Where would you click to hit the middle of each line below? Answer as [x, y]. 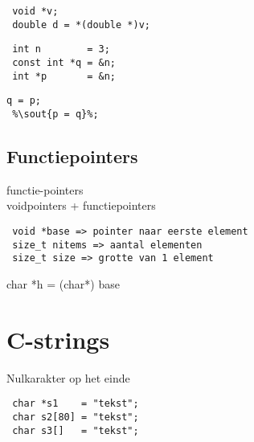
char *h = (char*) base [63, 283]
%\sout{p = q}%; [55, 114]
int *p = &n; [64, 76]
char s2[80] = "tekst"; [76, 417]
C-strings [58, 339]
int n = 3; [61, 49]
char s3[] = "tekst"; [76, 430]
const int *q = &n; [64, 62]
